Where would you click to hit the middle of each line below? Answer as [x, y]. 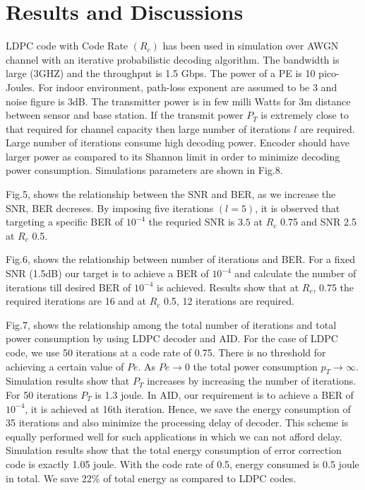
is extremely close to [305, 115]
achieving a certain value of [65, 366]
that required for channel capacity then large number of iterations [148, 128]
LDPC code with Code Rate [67, 46]
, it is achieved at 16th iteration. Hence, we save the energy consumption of [188, 408]
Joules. [20, 87]
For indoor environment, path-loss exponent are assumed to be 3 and [188, 87]
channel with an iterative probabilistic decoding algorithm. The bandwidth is [173, 59]
